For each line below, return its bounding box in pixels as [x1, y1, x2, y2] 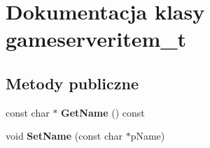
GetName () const [61, 105, 145, 119]
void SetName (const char [6, 128, 122, 143]
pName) [130, 128, 165, 143]
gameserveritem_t [6, 24, 187, 53]
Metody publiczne [6, 72, 139, 94]
